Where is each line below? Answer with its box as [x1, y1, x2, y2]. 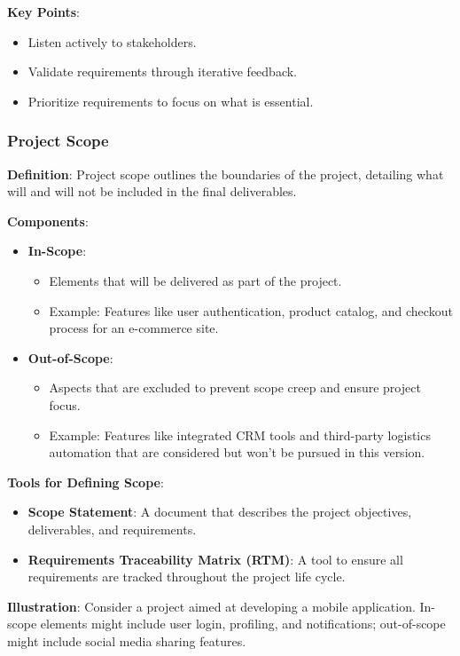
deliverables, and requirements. [27, 519, 197, 538]
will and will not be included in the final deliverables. [7, 182, 297, 201]
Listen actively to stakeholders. [27, 32, 197, 51]
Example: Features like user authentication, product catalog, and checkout [49, 301, 453, 320]
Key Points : [7, 3, 80, 20]
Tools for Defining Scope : [7, 472, 164, 491]
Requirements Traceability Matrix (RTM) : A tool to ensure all [27, 549, 403, 568]
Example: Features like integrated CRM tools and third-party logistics [49, 425, 431, 444]
